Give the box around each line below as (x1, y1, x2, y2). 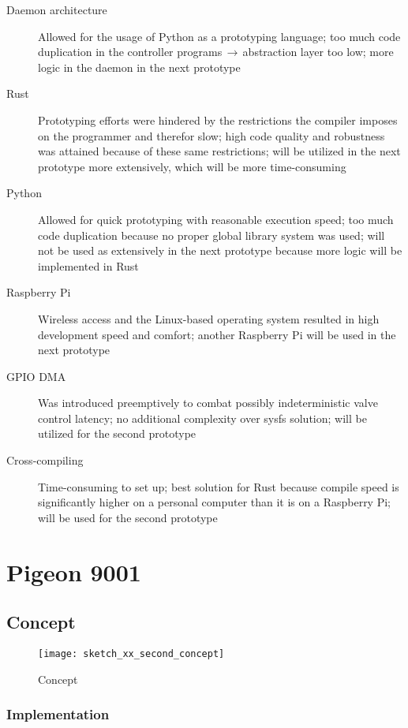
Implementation (6, 704, 110, 724)
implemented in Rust (38, 257, 139, 274)
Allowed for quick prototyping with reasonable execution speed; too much (38, 211, 394, 227)
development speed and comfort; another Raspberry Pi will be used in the (38, 326, 396, 342)
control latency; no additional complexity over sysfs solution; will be (38, 409, 367, 426)
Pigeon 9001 (6, 555, 141, 588)
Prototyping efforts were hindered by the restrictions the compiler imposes (38, 111, 398, 128)
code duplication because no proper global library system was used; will (38, 226, 385, 243)
